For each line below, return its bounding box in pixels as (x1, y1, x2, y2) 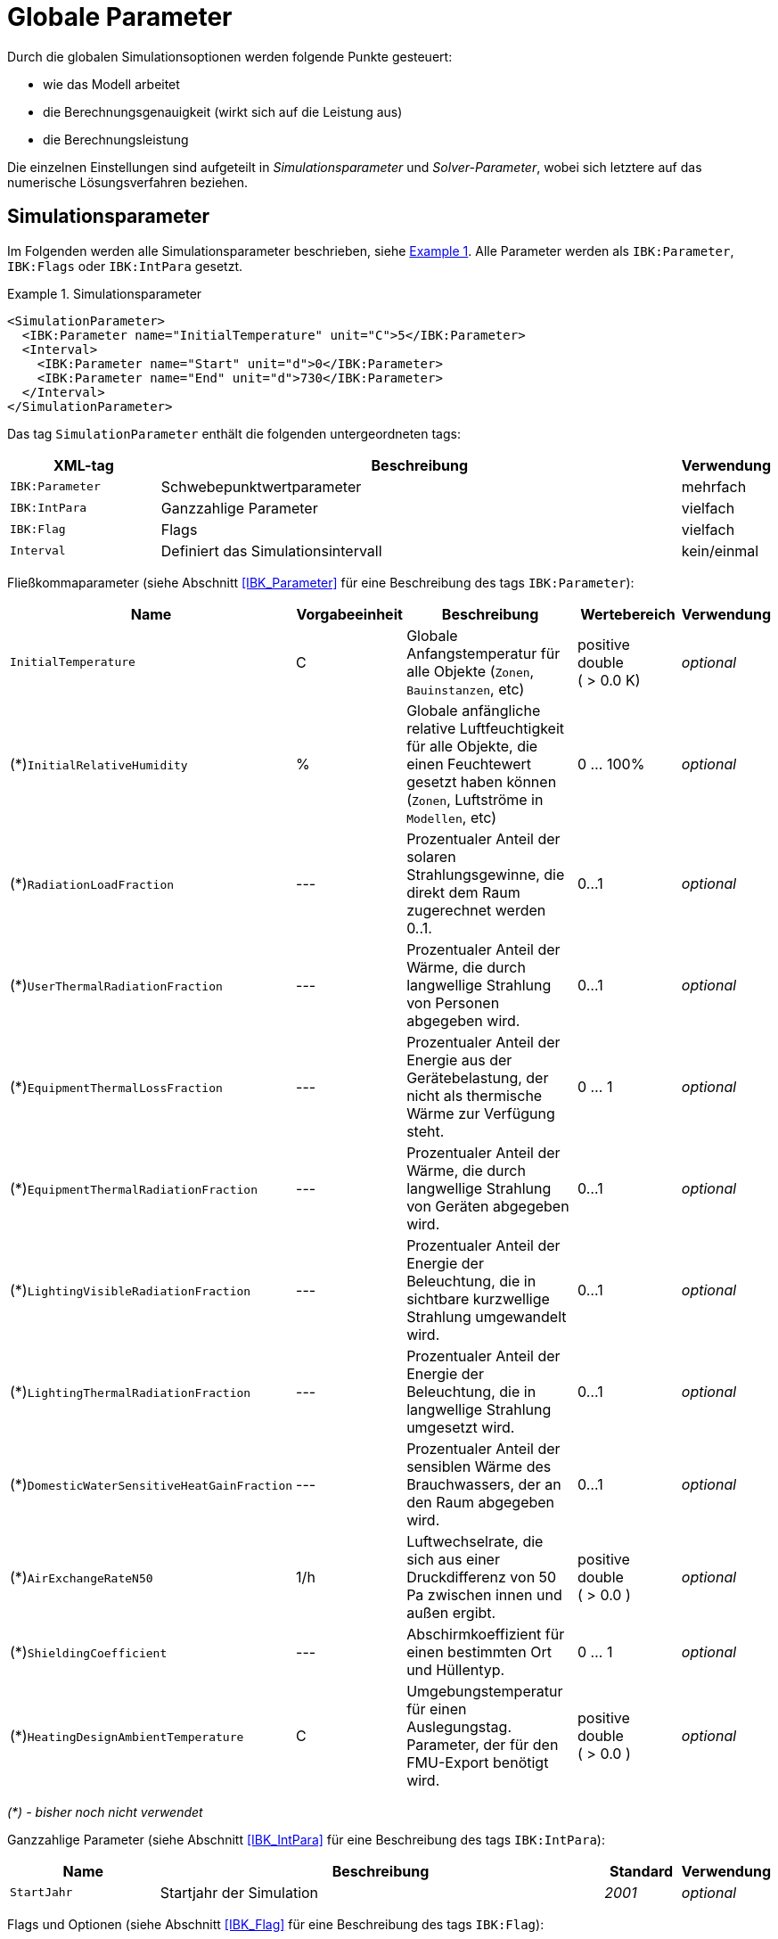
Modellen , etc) (406, 808, 497, 826)
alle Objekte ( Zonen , (406, 661, 535, 680)
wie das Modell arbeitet (43, 76, 180, 92)
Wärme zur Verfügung (406, 1104, 555, 1122)
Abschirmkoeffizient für (406, 1624, 565, 1643)
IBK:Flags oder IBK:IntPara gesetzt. (7, 258, 243, 274)
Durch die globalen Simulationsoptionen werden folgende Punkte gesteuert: (7, 48, 453, 64)
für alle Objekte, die (406, 736, 538, 755)
